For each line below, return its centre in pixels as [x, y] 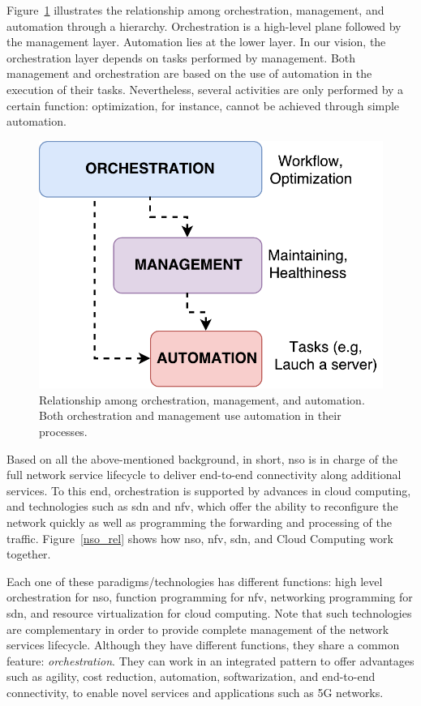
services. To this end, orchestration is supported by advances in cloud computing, [209, 490]
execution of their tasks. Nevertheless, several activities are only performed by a [205, 89]
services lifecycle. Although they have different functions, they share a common [203, 645]
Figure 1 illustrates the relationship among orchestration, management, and [195, 10]
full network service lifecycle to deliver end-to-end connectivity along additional [204, 475]
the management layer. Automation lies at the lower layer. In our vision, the [196, 42]
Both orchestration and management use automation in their [190, 415]
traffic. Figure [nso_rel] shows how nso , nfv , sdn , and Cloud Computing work [200, 538]
